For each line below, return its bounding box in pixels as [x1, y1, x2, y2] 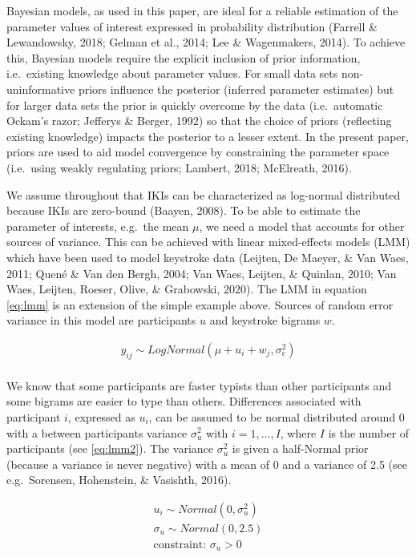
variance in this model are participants [6, 312, 196, 329]
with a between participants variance [6, 424, 188, 441]
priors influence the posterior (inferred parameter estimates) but [78, 80, 394, 97]
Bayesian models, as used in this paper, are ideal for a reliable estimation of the [6, 2, 398, 18]
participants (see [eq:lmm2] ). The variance [6, 440, 214, 457]
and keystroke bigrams [209, 312, 321, 329]
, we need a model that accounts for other [199, 217, 405, 234]
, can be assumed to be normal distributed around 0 [148, 408, 405, 425]
